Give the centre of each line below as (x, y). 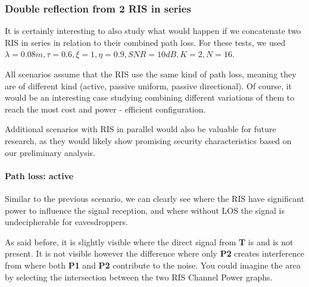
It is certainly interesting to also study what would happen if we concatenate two (153, 31)
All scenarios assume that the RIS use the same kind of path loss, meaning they (151, 74)
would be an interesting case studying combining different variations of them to (150, 97)
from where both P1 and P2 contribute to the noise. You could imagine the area (153, 265)
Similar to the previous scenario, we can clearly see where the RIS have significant (155, 198)
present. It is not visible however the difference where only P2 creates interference (154, 253)
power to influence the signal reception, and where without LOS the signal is (145, 210)
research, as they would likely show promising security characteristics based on (148, 140)
